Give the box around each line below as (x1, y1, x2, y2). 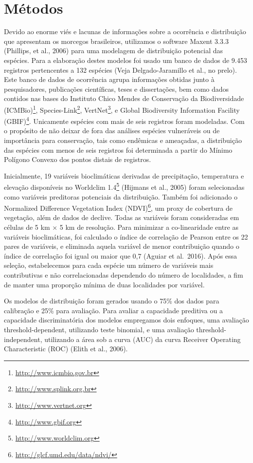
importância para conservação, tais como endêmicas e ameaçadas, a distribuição (4, 135, 242, 145)
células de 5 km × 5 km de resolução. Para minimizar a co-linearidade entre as (4, 222, 239, 232)
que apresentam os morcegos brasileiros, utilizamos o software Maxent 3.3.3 (4, 36, 229, 46)
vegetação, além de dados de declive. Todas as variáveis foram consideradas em (4, 212, 239, 222)
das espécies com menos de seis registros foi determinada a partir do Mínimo (4, 144, 233, 155)
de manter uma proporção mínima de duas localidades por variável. (4, 279, 205, 289)
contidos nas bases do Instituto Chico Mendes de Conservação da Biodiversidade (4, 93, 244, 103)
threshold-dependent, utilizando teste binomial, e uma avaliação (4, 324, 194, 334)
